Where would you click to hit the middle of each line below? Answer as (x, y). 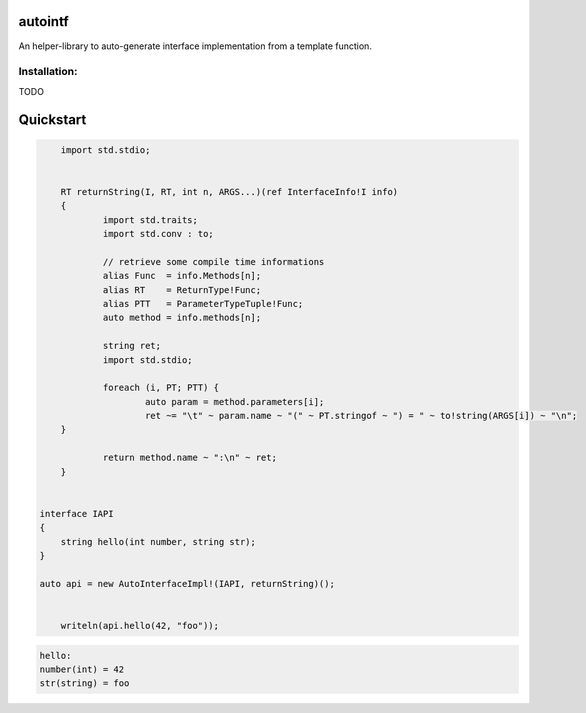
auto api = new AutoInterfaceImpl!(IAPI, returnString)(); (187, 583)
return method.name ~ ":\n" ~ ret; (189, 458)
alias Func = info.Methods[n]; (182, 276)
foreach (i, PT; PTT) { (161, 388)
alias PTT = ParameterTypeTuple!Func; (203, 303)
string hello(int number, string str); (158, 541)
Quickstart (52, 120)
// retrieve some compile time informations (213, 261)
